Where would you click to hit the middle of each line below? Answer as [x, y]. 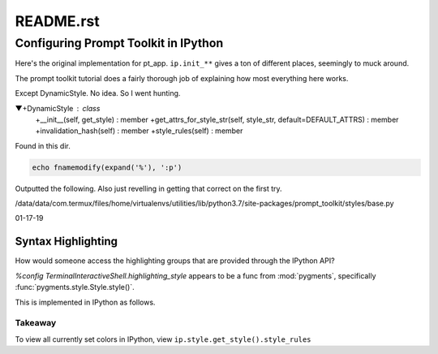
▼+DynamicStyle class [58, 108]
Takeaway [36, 323]
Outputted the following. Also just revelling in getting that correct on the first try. [149, 188]
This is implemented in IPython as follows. [85, 302]
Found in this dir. [43, 145]
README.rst [58, 21]
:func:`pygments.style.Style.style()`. [75, 287]
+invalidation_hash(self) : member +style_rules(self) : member [139, 131]
